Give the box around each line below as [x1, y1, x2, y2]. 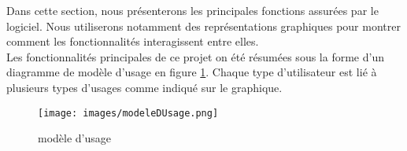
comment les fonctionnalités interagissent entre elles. [6, 33, 259, 50]
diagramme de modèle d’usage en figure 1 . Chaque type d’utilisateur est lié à [6, 64, 377, 80]
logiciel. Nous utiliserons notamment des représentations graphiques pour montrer [6, 17, 401, 34]
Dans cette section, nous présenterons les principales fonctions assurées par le [6, 2, 379, 18]
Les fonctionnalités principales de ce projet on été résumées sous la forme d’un [6, 48, 384, 64]
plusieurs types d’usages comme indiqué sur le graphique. [6, 79, 283, 95]
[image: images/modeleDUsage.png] [38, 107, 219, 119]
